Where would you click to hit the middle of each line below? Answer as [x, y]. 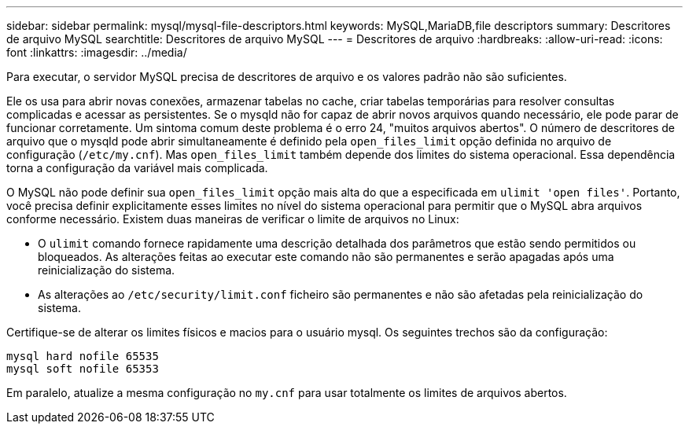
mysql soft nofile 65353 [83, 369]
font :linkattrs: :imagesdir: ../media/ [97, 52]
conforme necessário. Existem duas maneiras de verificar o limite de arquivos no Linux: [233, 219]
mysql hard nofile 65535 [83, 356]
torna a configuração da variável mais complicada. [137, 168]
